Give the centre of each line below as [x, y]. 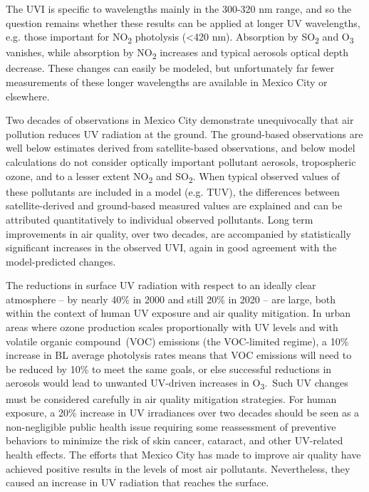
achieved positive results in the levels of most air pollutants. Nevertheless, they [178, 468]
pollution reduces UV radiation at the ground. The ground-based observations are [184, 134]
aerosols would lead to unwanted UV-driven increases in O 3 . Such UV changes [177, 384]
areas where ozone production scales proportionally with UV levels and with [172, 327]
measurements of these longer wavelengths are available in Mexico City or [167, 82]
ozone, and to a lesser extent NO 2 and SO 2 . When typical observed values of [173, 177]
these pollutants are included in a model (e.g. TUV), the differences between [173, 191]
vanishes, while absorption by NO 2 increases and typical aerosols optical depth [177, 53]
